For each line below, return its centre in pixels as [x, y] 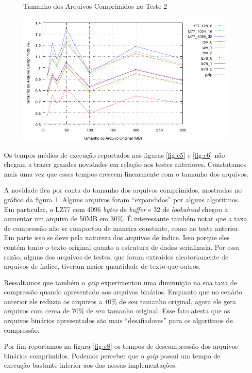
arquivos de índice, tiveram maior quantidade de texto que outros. [102, 266]
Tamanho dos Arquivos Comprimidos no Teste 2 [95, 6]
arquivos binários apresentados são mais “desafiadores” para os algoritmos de [118, 320]
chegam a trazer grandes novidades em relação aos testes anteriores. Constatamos [125, 164]
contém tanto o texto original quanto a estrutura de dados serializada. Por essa [122, 247]
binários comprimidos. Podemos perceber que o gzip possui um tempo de [112, 355]
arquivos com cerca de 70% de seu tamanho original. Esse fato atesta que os [117, 311]
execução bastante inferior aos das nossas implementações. [91, 365]
